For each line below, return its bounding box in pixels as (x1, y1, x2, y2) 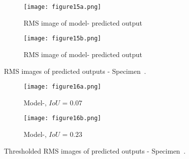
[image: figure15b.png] (24, 35, 101, 42)
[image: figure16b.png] (24, 115, 101, 122)
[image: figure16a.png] (24, 83, 101, 91)
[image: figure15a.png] (24, 3, 101, 10)
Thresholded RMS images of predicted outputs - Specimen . (4, 145, 186, 156)
